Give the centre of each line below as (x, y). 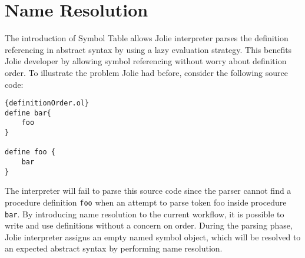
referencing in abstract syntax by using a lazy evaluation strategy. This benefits (148, 49)
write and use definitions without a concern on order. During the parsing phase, (149, 225)
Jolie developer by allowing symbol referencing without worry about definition (146, 61)
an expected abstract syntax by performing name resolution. (114, 248)
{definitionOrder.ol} (47, 103)
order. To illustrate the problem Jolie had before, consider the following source (146, 72)
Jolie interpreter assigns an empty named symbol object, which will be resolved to (153, 236)
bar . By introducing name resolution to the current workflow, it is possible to (145, 214)
